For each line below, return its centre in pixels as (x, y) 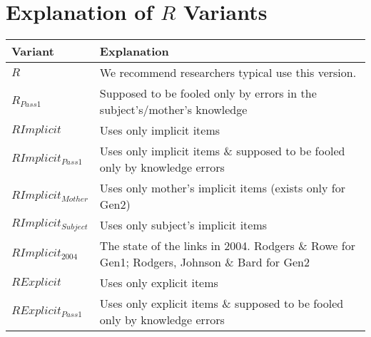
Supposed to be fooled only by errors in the (208, 93)
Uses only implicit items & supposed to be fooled (222, 151)
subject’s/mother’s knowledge (173, 110)
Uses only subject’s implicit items (183, 225)
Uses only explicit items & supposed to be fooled (222, 304)
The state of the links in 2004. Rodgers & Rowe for (227, 246)
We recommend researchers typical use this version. (228, 73)
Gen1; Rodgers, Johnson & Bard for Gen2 (204, 262)
